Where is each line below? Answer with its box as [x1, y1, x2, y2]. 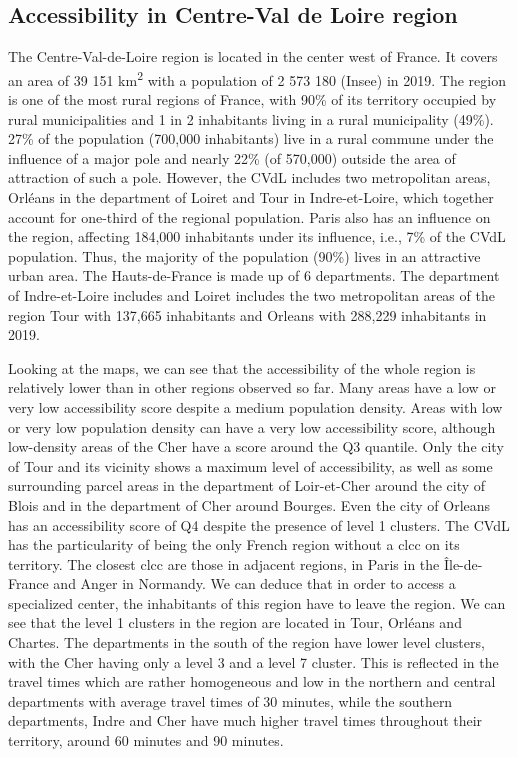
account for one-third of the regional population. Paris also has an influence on [8, 206, 491, 227]
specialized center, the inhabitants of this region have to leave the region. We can [8, 592, 506, 613]
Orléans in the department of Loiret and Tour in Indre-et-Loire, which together [8, 187, 494, 208]
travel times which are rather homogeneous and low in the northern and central [8, 671, 496, 692]
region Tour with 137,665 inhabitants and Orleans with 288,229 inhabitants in [8, 304, 487, 325]
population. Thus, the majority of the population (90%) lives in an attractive [8, 245, 481, 266]
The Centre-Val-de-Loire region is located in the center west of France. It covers [8, 46, 498, 67]
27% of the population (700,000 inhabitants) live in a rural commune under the [8, 128, 494, 149]
